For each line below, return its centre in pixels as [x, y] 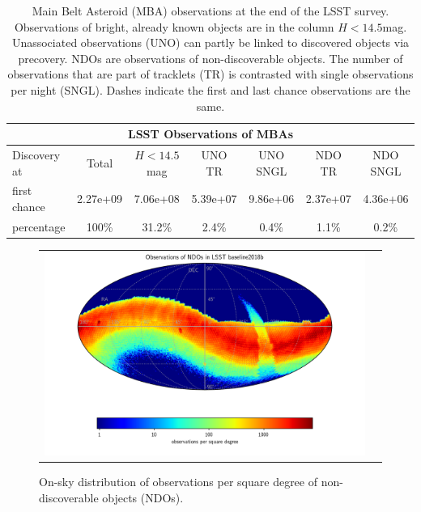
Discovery [36, 154]
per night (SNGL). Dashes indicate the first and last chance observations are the [210, 89]
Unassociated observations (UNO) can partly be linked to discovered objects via [210, 42]
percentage [39, 226]
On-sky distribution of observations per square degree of [178, 482]
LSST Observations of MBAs [210, 134]
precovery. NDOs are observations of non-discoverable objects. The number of [210, 58]
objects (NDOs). [143, 497]
